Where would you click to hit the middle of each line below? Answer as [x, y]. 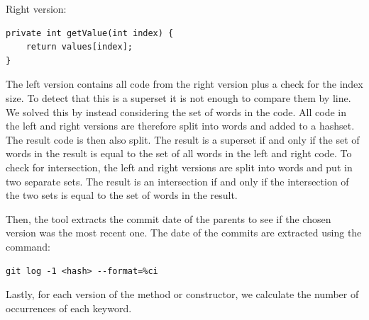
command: [28, 246]
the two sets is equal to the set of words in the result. [122, 195]
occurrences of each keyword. [69, 308]
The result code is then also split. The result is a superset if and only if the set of [183, 139]
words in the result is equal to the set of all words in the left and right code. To [179, 153]
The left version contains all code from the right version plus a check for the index [184, 84]
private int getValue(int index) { [90, 33]
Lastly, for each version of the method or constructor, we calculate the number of [182, 294]
